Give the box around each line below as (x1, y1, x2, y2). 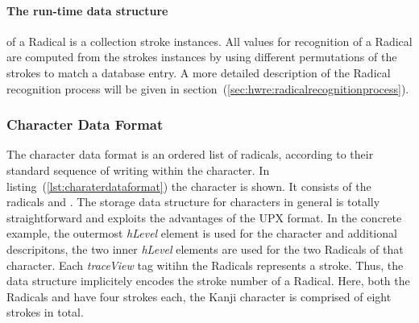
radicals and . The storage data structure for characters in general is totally (6, 193, 380, 210)
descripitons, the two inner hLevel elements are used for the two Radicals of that (6, 240, 404, 257)
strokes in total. (6, 304, 84, 321)
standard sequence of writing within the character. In (6, 161, 270, 178)
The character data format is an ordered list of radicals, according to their (6, 146, 374, 163)
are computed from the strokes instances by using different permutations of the (6, 48, 397, 65)
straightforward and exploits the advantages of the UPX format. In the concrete (6, 209, 402, 226)
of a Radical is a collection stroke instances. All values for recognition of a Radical (6, 32, 413, 49)
